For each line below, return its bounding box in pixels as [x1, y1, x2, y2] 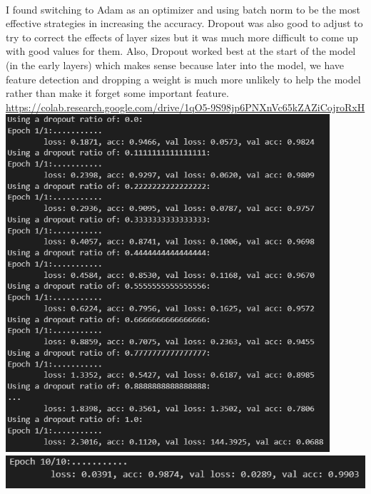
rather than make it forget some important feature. [6, 86, 229, 101]
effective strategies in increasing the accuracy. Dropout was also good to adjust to [6, 16, 363, 31]
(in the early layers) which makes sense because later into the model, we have [6, 57, 345, 72]
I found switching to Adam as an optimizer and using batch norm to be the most [6, 1, 360, 16]
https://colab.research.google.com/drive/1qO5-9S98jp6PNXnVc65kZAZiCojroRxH [6, 99, 365, 114]
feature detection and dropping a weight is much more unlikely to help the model [6, 71, 361, 86]
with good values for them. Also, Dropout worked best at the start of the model [6, 43, 356, 58]
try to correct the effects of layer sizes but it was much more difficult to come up [6, 29, 358, 44]
